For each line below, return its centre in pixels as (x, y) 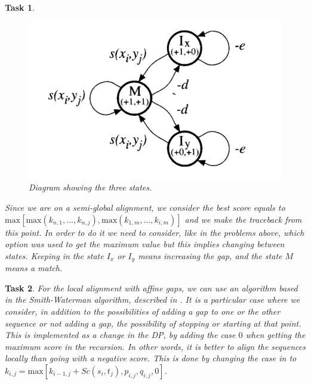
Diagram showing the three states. (90, 187)
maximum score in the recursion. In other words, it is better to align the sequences (155, 346)
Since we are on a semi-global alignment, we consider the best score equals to (145, 207)
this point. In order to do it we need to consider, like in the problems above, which (155, 232)
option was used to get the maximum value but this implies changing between (145, 244)
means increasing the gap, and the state (210, 255)
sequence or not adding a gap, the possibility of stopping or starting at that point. (153, 323)
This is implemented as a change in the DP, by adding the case (120, 335)
